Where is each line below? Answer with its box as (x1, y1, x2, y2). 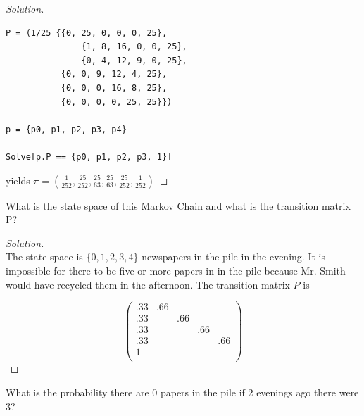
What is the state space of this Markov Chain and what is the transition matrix (6, 198, 351, 213)
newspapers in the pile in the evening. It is (142, 249, 325, 264)
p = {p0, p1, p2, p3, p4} (6, 124, 127, 134)
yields (6, 172, 30, 187)
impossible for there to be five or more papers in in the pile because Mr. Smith (6, 263, 346, 277)
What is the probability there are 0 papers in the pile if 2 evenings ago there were (6, 384, 359, 399)
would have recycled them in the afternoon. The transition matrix (6, 277, 290, 291)
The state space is (6, 249, 83, 264)
